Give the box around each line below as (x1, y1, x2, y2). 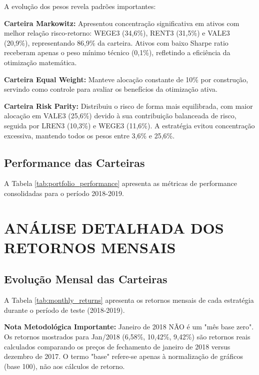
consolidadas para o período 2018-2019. (4, 187, 124, 198)
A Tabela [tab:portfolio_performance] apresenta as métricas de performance (4, 178, 237, 189)
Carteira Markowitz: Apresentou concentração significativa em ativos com (4, 18, 239, 28)
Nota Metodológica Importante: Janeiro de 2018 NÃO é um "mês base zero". (4, 321, 254, 332)
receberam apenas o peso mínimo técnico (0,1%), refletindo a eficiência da (4, 47, 230, 58)
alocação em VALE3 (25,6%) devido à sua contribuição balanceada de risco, (4, 110, 236, 121)
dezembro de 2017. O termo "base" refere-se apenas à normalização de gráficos (4, 351, 243, 361)
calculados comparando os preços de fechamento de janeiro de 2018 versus (4, 341, 230, 351)
